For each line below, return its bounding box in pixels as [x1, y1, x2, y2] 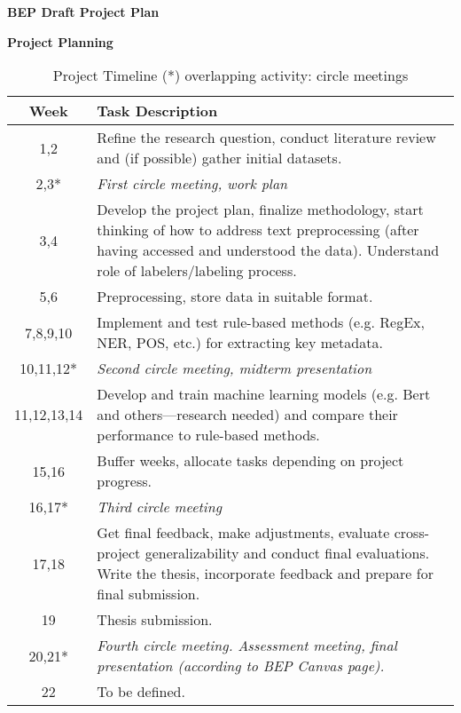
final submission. [97, 583, 200, 605]
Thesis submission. [97, 609, 213, 630]
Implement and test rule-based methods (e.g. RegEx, [97, 312, 425, 333]
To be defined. [97, 681, 185, 702]
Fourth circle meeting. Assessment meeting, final [97, 635, 397, 656]
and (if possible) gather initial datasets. [97, 147, 342, 169]
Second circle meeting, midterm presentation [97, 358, 372, 379]
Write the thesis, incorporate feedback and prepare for [97, 563, 434, 584]
